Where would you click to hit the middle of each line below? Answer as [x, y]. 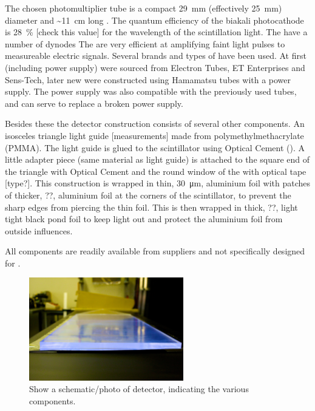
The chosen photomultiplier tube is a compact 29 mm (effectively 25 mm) [144, 8]
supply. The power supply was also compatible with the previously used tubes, [151, 91]
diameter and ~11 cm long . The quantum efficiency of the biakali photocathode [154, 20]
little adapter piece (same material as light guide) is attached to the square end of [157, 159]
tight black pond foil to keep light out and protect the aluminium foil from [144, 219]
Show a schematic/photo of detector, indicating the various [139, 389]
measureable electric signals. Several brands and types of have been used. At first [156, 56]
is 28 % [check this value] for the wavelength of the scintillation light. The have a [156, 32]
